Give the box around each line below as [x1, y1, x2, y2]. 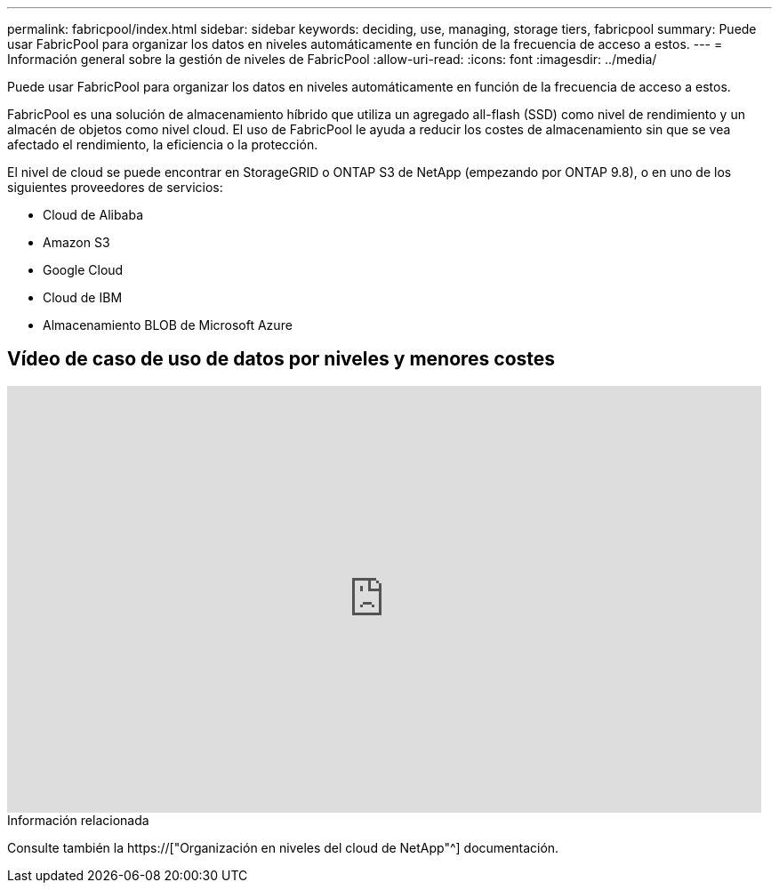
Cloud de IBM [43, 290, 123, 305]
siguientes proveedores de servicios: [7, 180, 223, 195]
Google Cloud [43, 262, 124, 277]
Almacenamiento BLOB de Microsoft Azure [43, 317, 293, 333]
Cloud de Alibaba [43, 207, 144, 222]
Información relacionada [7, 812, 149, 828]
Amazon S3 [43, 235, 110, 250]
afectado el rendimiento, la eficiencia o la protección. [7, 137, 318, 152]
